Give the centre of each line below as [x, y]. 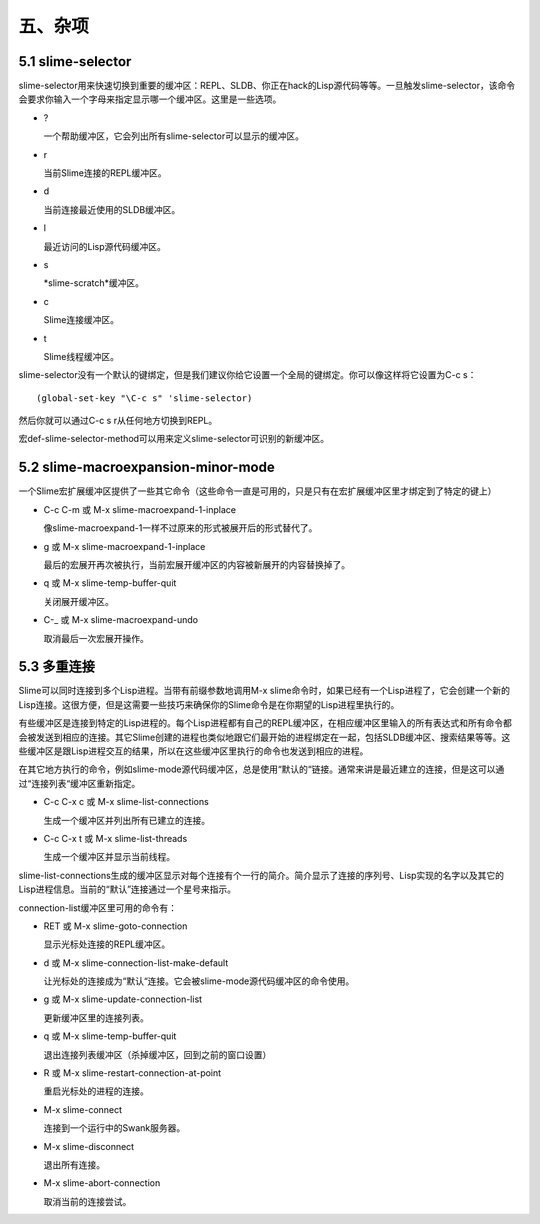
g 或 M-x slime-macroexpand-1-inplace [124, 546]
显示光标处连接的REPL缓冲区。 [107, 944]
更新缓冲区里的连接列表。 [96, 1017]
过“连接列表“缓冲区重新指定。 [79, 783]
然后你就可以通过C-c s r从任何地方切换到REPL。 [118, 421]
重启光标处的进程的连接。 [96, 1091]
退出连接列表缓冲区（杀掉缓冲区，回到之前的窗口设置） [157, 1054]
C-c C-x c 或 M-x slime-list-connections [126, 802]
